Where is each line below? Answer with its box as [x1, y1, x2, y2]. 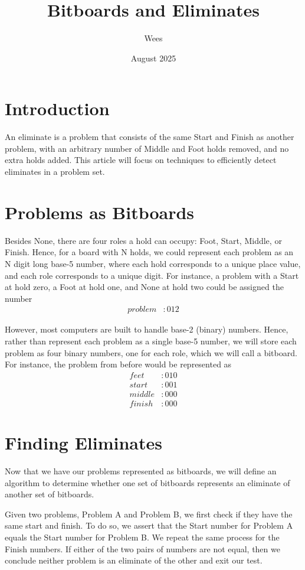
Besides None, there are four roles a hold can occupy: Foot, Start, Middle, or [5, 234, 282, 246]
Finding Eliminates [5, 431, 162, 455]
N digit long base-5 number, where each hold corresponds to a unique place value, [5, 257, 301, 269]
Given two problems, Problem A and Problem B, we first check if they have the [5, 507, 293, 520]
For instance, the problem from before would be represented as [5, 358, 232, 370]
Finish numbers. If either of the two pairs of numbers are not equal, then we [5, 542, 280, 555]
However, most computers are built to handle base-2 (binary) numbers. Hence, [5, 323, 288, 336]
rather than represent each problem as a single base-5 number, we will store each [5, 334, 297, 347]
